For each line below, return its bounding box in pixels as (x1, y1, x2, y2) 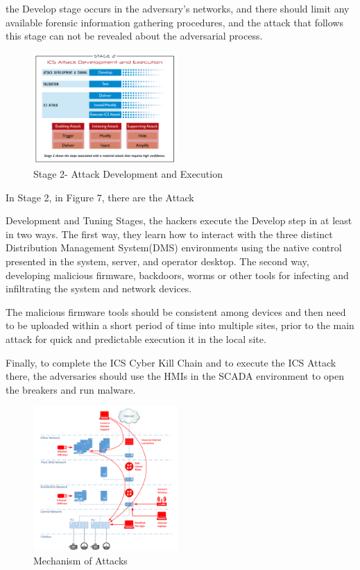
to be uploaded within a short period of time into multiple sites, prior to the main (6, 318, 354, 333)
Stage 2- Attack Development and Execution (33, 167, 223, 181)
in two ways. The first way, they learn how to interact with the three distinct (6, 226, 333, 241)
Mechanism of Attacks (33, 553, 128, 567)
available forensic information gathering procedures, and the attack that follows (6, 15, 343, 29)
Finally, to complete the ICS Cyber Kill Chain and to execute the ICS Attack (6, 355, 336, 369)
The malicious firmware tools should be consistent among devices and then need (6, 304, 346, 319)
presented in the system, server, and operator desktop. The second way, (6, 254, 309, 269)
